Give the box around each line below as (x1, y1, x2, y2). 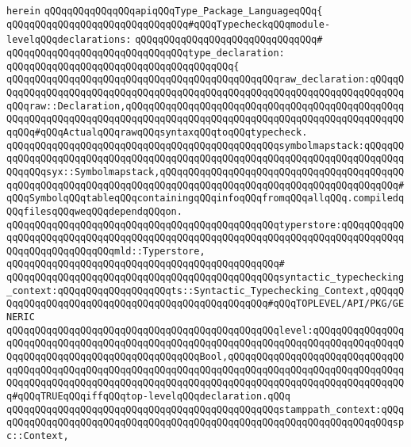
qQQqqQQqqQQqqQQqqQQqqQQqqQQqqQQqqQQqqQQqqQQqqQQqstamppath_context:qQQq (6, 403, 405, 415)
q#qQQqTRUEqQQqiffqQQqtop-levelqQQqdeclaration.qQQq (6, 391, 290, 403)
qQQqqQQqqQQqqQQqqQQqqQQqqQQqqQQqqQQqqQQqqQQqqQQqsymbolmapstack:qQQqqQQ (6, 139, 405, 151)
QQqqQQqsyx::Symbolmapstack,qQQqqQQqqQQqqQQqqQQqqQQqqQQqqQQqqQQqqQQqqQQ (6, 166, 405, 178)
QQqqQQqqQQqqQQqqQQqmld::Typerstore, (6, 245, 205, 257)
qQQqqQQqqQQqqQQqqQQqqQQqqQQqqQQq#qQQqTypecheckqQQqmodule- (6, 18, 331, 30)
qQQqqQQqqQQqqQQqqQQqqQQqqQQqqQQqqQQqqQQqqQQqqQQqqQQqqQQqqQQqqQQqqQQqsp (6, 417, 405, 429)
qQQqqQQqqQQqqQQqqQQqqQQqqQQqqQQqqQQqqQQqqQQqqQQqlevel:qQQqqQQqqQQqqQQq (6, 324, 405, 336)
